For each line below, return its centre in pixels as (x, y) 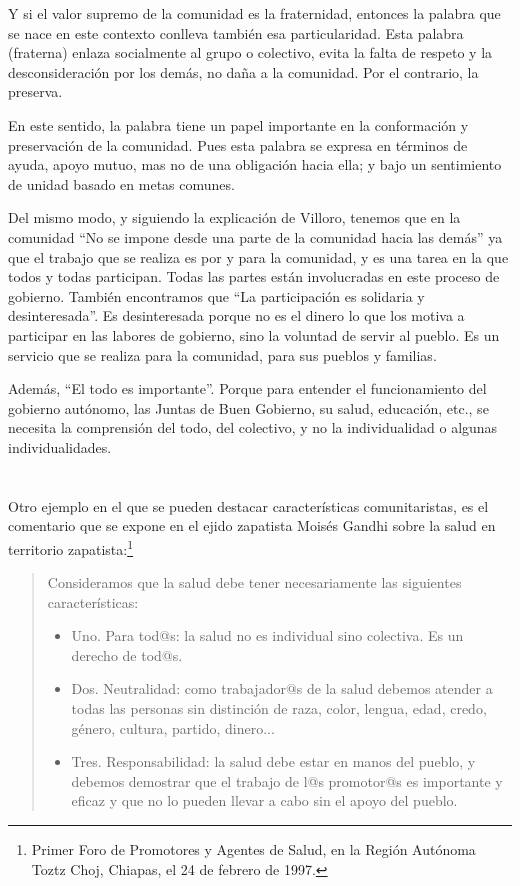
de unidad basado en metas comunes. (121, 183)
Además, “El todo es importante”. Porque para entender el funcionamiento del (247, 388)
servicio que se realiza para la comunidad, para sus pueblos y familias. (222, 354)
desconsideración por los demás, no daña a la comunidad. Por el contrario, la (243, 71)
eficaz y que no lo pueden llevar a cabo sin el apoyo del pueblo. (264, 800)
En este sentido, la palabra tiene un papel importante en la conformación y (238, 124)
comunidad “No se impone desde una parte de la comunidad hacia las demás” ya (255, 236)
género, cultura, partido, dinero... (173, 727)
